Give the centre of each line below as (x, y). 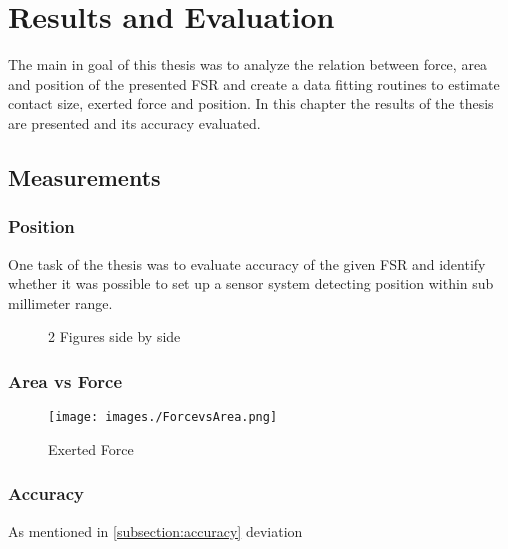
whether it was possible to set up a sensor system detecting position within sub (251, 283)
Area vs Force (65, 380)
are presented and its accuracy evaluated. (134, 122)
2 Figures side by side (114, 336)
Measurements (84, 176)
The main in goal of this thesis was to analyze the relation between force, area (248, 64)
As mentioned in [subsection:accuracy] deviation (155, 530)
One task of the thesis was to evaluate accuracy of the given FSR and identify (247, 263)
